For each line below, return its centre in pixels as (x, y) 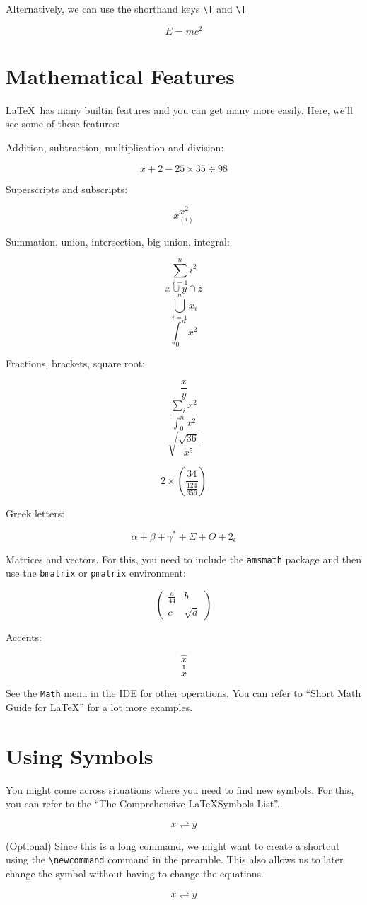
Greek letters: (35, 513)
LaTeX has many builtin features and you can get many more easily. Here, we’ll (179, 109)
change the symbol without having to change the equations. (135, 873)
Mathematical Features (121, 75)
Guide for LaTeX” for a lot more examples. (99, 707)
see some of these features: (63, 123)
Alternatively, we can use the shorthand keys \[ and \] (126, 8)
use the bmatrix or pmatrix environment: (96, 573)
